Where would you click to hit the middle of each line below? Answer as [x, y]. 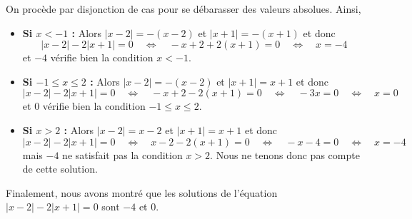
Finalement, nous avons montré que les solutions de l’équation [142, 192]
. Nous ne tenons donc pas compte [285, 154]
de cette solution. [60, 169]
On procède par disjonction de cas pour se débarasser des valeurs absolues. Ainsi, [184, 9]
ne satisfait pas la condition [122, 154]
